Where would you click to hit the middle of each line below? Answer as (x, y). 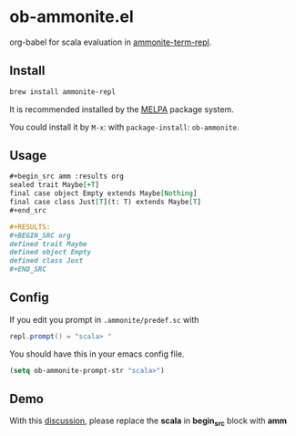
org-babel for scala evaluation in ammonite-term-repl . (111, 42)
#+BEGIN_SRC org (40, 235)
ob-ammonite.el (71, 17)
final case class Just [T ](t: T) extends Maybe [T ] (106, 202)
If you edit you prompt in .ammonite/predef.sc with (104, 319)
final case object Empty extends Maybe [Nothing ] (103, 193)
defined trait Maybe (49, 244)
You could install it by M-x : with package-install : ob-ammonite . (124, 127)
